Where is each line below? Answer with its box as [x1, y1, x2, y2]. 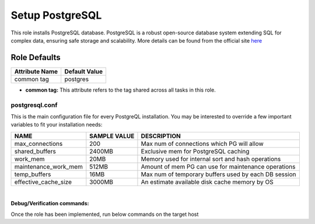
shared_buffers [14, 147, 57, 155]
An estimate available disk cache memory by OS [141, 178, 274, 186]
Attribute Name [14, 67, 58, 75]
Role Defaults [10, 52, 61, 62]
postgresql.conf [10, 101, 58, 109]
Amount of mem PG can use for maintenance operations [141, 162, 296, 170]
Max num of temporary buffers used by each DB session [141, 170, 297, 178]
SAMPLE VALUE [89, 132, 135, 140]
